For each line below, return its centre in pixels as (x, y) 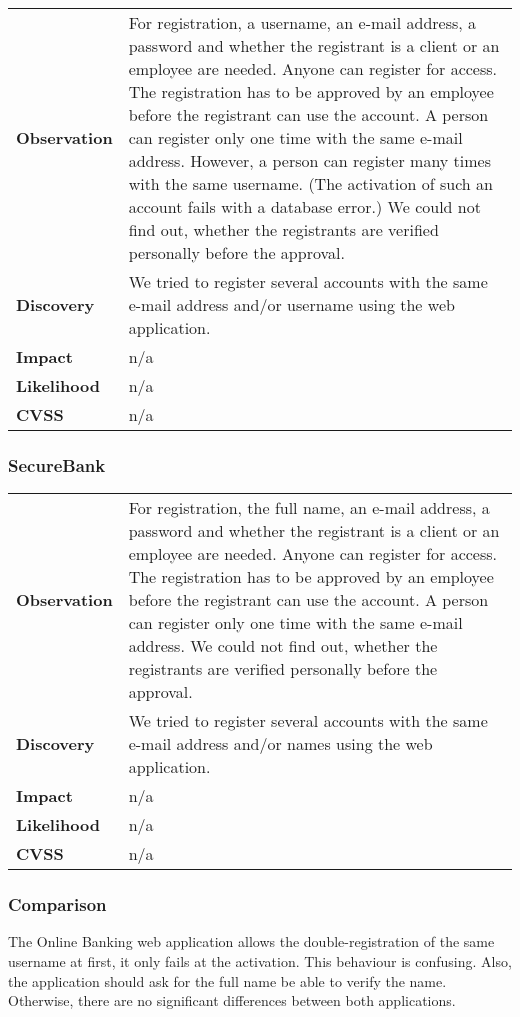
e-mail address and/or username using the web (291, 304)
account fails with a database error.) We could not (304, 206)
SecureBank (57, 464)
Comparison (57, 904)
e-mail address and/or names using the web (280, 744)
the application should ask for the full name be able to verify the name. (227, 980)
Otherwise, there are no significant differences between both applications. (232, 1000)
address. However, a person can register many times (310, 160)
